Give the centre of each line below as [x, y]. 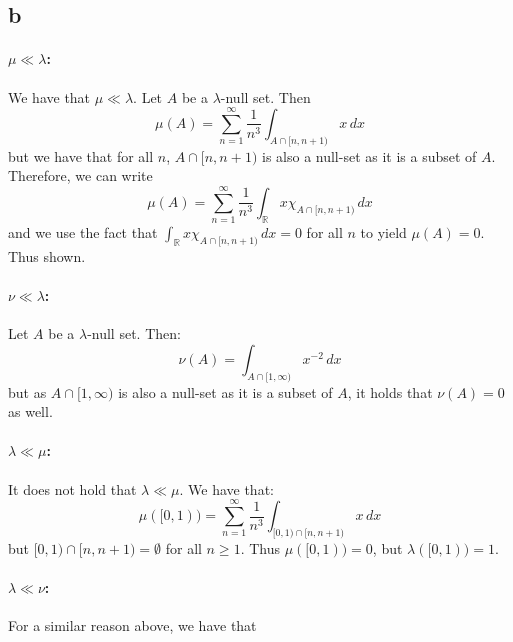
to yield [383, 232]
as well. [30, 411]
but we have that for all [81, 155]
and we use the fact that [83, 232]
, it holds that [390, 391]
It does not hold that [72, 488]
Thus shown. [47, 255]
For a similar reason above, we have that [132, 625]
